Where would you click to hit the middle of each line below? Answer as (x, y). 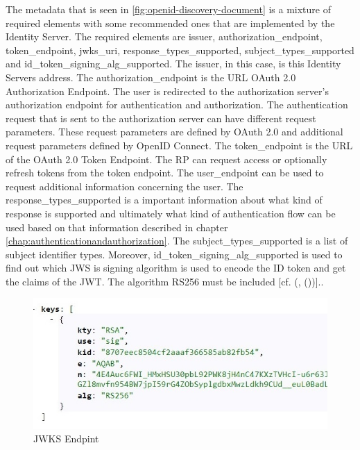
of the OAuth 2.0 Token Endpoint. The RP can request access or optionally (166, 159)
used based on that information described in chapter (117, 227)
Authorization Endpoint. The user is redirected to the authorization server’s (167, 91)
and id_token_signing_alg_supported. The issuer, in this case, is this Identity (173, 64)
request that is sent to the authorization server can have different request (161, 118)
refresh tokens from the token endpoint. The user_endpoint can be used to (165, 173)
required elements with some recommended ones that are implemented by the (170, 23)
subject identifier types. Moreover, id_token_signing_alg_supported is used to (174, 254)
